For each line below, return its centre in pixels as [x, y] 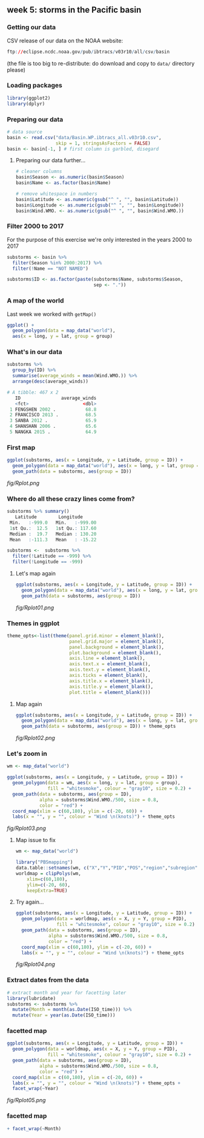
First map [21, 447]
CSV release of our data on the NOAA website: [65, 40]
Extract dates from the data [48, 980]
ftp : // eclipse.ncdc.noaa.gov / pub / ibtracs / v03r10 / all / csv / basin [88, 52]
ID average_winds [56, 398]
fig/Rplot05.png [26, 1100]
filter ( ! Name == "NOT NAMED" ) [50, 269]
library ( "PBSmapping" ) [44, 862]
